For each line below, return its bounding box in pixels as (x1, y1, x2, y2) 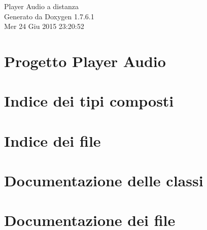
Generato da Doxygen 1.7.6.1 (4, 11, 94, 21)
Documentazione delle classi (4, 170, 203, 191)
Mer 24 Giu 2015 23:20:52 (4, 21, 84, 31)
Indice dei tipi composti (4, 90, 174, 111)
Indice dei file (4, 130, 101, 151)
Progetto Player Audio (4, 50, 166, 71)
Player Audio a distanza (4, 1, 79, 11)
